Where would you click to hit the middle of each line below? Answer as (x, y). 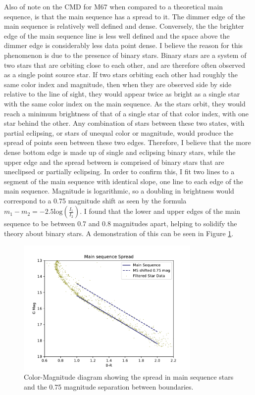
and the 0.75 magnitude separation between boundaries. (109, 386)
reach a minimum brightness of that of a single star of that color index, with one (126, 113)
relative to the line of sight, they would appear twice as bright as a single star (122, 94)
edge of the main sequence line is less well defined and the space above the (117, 35)
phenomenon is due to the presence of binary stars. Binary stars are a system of (125, 55)
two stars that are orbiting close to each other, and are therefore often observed (125, 65)
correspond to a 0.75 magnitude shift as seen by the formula (95, 200)
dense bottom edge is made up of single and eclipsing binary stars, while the (120, 152)
